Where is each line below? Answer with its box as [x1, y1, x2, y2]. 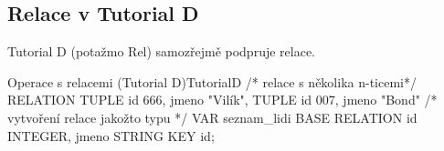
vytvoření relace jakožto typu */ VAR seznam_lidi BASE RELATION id [7, 107, 418, 126]
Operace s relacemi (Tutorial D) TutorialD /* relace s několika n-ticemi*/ [7, 72, 417, 91]
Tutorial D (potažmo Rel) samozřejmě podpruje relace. [7, 42, 316, 61]
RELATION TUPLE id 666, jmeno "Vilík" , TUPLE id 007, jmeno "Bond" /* [7, 90, 438, 109]
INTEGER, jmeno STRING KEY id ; [7, 126, 215, 145]
